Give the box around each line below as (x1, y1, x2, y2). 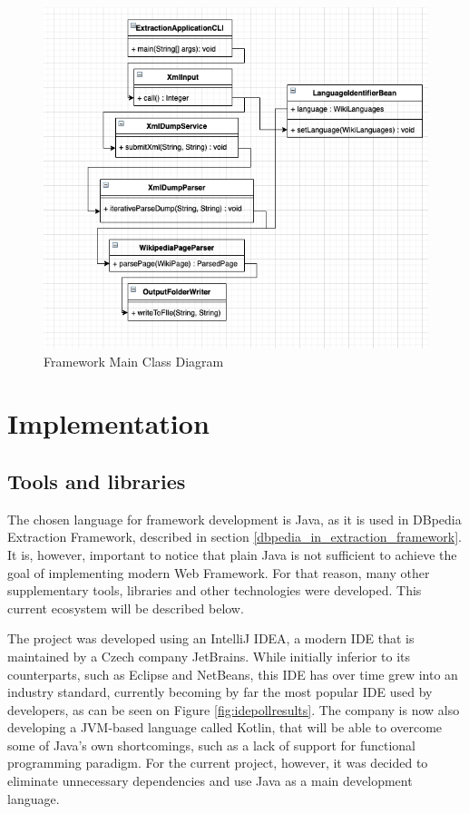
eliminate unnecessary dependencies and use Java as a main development (7, 771, 413, 790)
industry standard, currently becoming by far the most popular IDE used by (7, 682, 433, 701)
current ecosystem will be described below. (7, 598, 244, 617)
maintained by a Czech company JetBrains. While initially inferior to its (7, 646, 411, 665)
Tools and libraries (7, 466, 186, 495)
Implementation (7, 405, 210, 442)
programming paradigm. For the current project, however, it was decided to (7, 753, 428, 772)
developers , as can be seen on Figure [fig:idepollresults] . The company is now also (7, 700, 460, 719)
